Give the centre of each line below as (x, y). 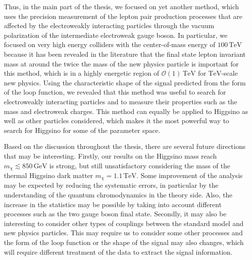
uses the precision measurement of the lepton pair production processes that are (123, 16)
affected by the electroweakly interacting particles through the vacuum (109, 25)
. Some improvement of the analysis (189, 175)
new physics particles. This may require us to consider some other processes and (123, 233)
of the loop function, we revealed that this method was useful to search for (115, 92)
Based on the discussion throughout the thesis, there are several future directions (125, 146)
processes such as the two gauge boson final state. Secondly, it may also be (115, 214)
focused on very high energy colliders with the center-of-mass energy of (110, 44)
